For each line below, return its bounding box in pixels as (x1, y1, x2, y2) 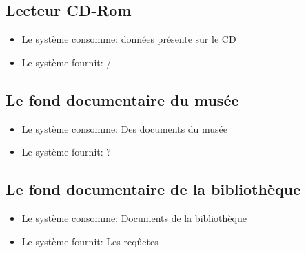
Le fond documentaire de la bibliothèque (6, 178, 301, 200)
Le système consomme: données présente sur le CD (21, 32, 236, 46)
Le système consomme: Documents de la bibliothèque (21, 210, 247, 225)
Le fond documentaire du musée (6, 88, 239, 110)
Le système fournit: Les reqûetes (21, 234, 159, 248)
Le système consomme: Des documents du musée (21, 121, 228, 135)
